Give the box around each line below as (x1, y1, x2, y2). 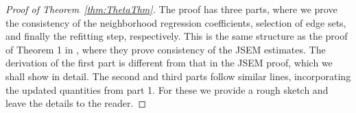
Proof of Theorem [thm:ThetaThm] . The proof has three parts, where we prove (5, 2, 337, 16)
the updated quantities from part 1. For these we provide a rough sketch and (5, 82, 329, 97)
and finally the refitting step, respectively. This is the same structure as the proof (5, 29, 348, 43)
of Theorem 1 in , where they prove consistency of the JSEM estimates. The (5, 42, 326, 56)
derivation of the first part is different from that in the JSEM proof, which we (5, 55, 333, 70)
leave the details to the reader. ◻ (5, 96, 147, 110)
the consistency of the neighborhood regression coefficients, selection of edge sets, (5, 15, 346, 29)
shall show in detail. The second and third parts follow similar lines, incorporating (5, 68, 351, 83)
